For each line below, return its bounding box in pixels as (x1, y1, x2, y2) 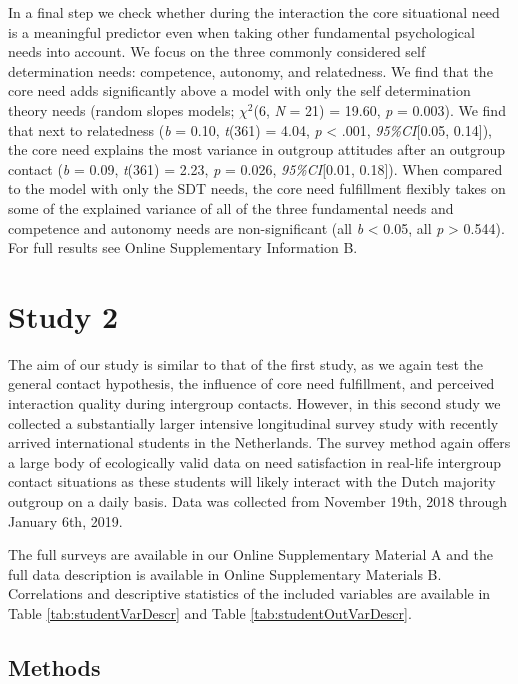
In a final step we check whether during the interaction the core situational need (8, 2, 500, 22)
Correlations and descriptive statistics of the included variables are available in (8, 583, 491, 604)
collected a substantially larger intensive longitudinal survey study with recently (8, 412, 499, 433)
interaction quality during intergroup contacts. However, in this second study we (8, 393, 501, 414)
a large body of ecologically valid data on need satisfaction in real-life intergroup (8, 451, 502, 472)
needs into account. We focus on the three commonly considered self (8, 41, 426, 62)
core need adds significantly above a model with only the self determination (8, 80, 471, 101)
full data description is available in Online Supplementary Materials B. (8, 563, 442, 584)
